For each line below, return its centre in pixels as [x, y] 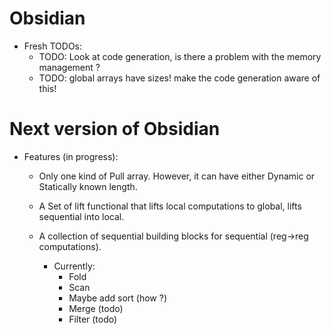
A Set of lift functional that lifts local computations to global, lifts [170, 206]
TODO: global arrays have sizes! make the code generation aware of [179, 78]
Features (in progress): [71, 156]
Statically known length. [88, 186]
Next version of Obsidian [115, 129]
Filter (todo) [93, 319]
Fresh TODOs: [53, 46]
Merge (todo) [96, 308]
